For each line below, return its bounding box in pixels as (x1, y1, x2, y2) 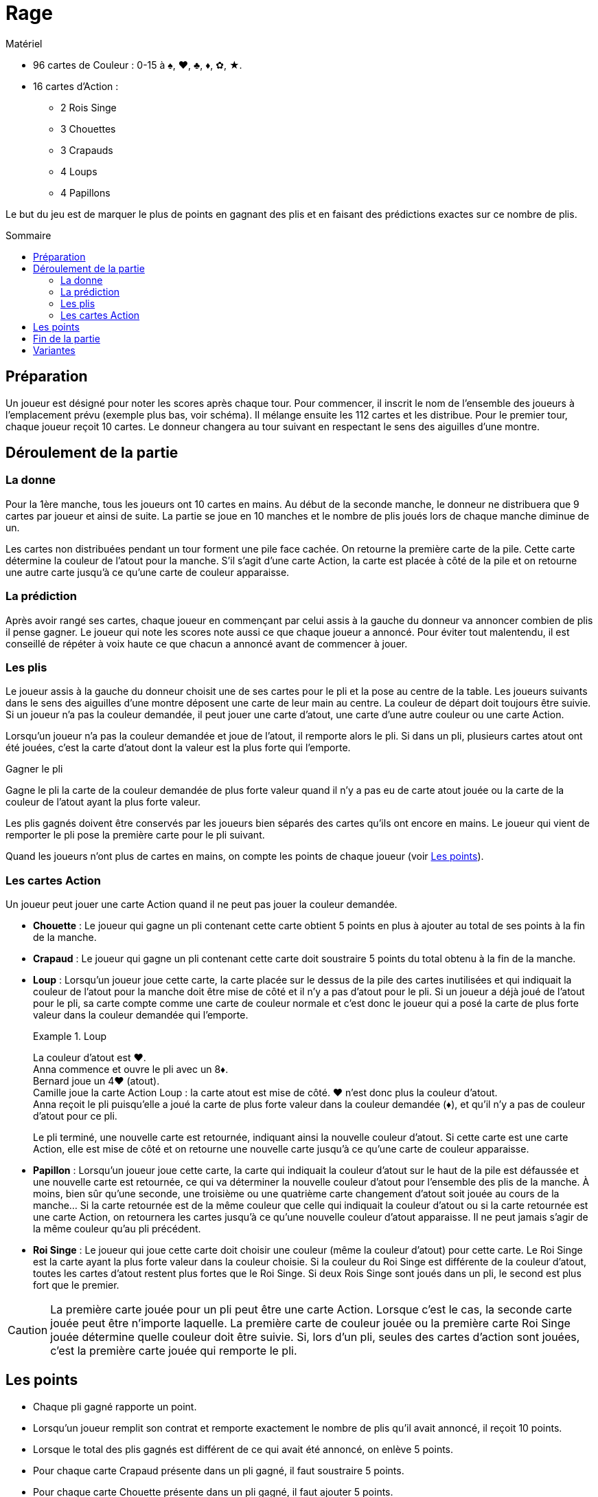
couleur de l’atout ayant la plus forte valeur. (5, 796, 201, 808)
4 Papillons (60, 186, 111, 199)
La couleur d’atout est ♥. (33, 1052, 146, 1064)
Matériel (5, 37, 43, 49)
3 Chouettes (60, 122, 116, 135)
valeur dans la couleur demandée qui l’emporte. (33, 1009, 249, 1021)
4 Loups (60, 165, 97, 177)
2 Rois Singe (60, 101, 117, 113)
